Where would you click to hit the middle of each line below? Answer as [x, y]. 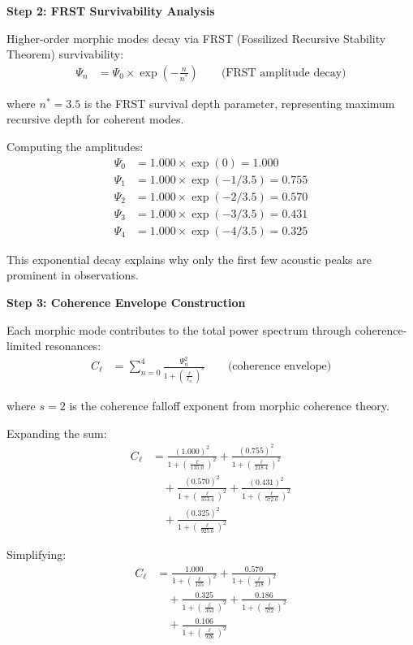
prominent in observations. [73, 275]
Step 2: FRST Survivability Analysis [111, 11]
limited [24, 346]
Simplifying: [37, 554]
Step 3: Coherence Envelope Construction [126, 302]
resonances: [73, 346]
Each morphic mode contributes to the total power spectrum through [179, 329]
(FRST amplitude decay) [284, 73]
